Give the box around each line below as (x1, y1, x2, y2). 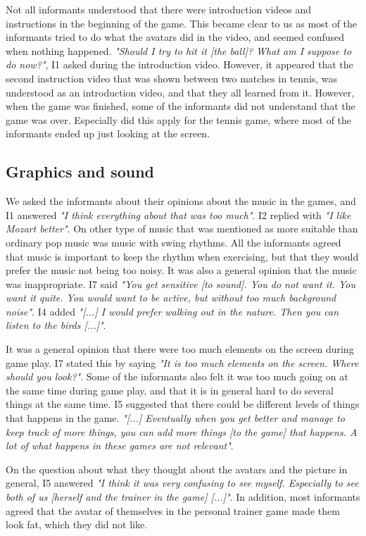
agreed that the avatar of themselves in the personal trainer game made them (6, 503, 340, 518)
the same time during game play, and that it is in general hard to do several (6, 382, 334, 397)
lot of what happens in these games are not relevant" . (6, 438, 234, 453)
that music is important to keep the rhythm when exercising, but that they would (6, 249, 359, 263)
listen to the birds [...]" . (6, 318, 106, 332)
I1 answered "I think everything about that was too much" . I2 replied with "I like (6, 207, 351, 222)
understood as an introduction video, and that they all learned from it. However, (6, 85, 355, 99)
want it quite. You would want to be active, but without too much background (6, 290, 336, 305)
